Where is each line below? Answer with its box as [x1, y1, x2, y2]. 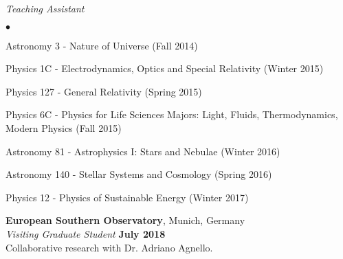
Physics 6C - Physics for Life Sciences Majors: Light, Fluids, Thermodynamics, [5, 107, 338, 122]
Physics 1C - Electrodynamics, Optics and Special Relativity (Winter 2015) [5, 61, 324, 76]
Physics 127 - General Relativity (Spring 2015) [5, 84, 202, 98]
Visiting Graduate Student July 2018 [5, 226, 166, 240]
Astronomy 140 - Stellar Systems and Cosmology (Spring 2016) [5, 167, 272, 181]
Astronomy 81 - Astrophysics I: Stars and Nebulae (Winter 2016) [5, 144, 280, 158]
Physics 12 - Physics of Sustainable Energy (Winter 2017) [5, 190, 249, 204]
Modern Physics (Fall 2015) [5, 120, 122, 135]
